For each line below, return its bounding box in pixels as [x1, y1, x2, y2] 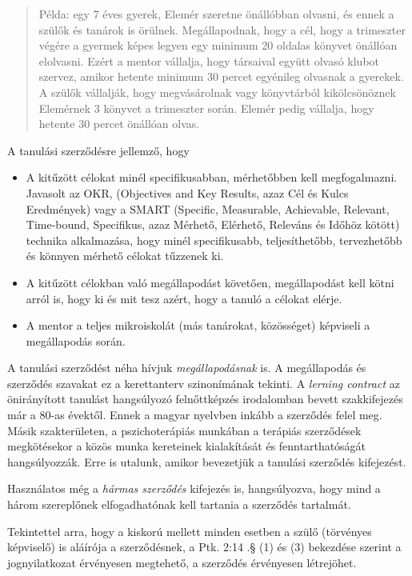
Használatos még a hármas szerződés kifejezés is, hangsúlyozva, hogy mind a [7, 480, 381, 497]
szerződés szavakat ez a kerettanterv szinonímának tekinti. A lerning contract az [7, 374, 400, 391]
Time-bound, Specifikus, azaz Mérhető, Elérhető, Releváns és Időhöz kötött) [26, 216, 400, 233]
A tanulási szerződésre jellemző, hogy [7, 142, 190, 158]
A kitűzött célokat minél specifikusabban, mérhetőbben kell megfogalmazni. [26, 169, 398, 186]
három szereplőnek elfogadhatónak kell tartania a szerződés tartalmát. [7, 496, 351, 513]
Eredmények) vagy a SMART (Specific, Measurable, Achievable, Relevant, [26, 200, 390, 217]
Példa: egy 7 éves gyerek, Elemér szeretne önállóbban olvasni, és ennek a [38, 6, 394, 22]
